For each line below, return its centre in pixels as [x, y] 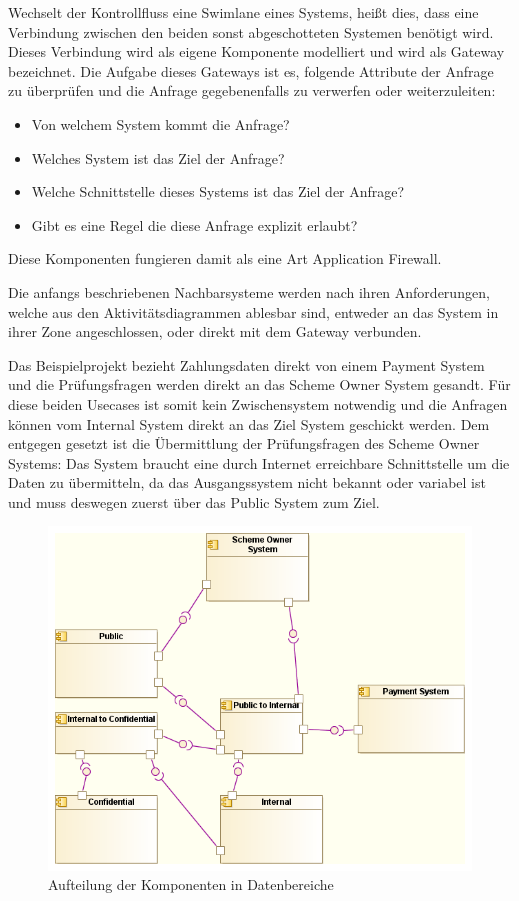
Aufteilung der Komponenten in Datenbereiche [191, 884]
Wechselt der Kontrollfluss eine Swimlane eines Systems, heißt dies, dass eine [243, 12]
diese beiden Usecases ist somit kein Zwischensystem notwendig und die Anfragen [258, 403]
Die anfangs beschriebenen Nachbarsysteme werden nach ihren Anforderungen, [249, 291]
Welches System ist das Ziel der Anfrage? [158, 157]
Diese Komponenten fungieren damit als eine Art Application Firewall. [225, 258]
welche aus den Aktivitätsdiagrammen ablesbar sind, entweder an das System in [253, 311]
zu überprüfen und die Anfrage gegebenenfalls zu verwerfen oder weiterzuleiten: [252, 90]
